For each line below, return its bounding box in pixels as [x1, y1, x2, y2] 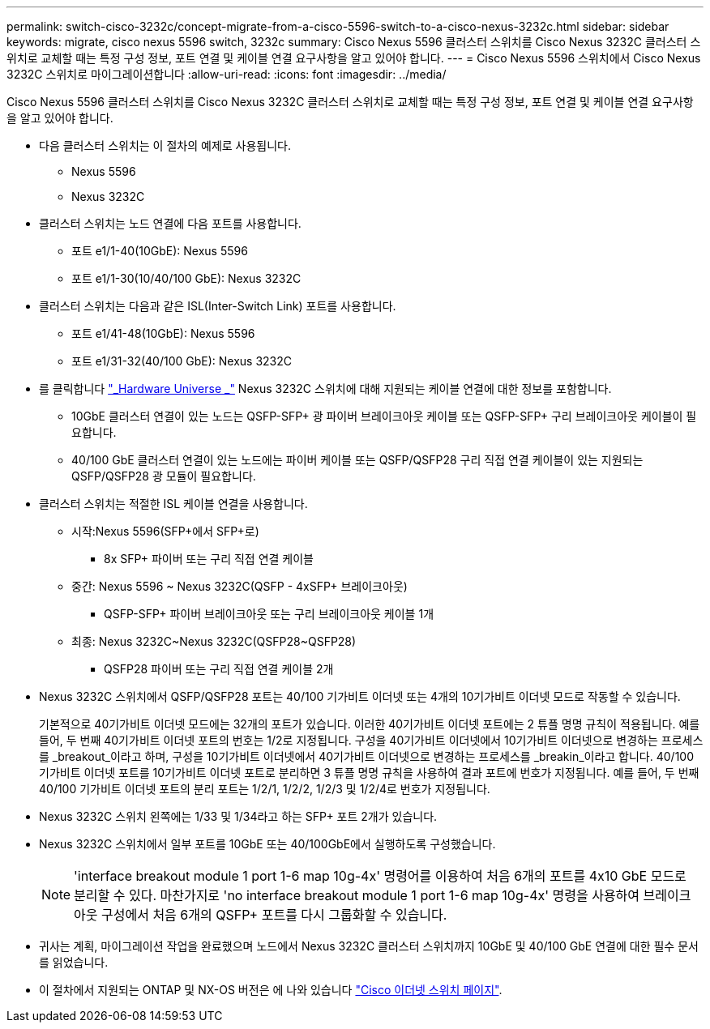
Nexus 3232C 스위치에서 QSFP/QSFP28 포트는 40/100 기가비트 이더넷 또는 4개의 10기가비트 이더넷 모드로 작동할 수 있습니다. [39, 690, 681, 703]
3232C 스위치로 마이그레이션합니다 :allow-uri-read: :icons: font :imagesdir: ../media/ [6, 67, 447, 81]
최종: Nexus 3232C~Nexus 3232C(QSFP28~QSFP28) [71, 634, 357, 648]
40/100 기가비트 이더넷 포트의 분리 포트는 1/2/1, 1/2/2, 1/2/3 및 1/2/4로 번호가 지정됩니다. [39, 782, 490, 796]
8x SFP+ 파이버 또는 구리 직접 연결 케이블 [104, 552, 314, 566]
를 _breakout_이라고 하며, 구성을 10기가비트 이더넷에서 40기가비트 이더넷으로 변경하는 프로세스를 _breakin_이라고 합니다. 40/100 [39, 749, 695, 763]
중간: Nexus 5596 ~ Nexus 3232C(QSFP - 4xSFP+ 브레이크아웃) [71, 579, 408, 593]
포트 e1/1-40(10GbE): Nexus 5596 [71, 244, 248, 258]
